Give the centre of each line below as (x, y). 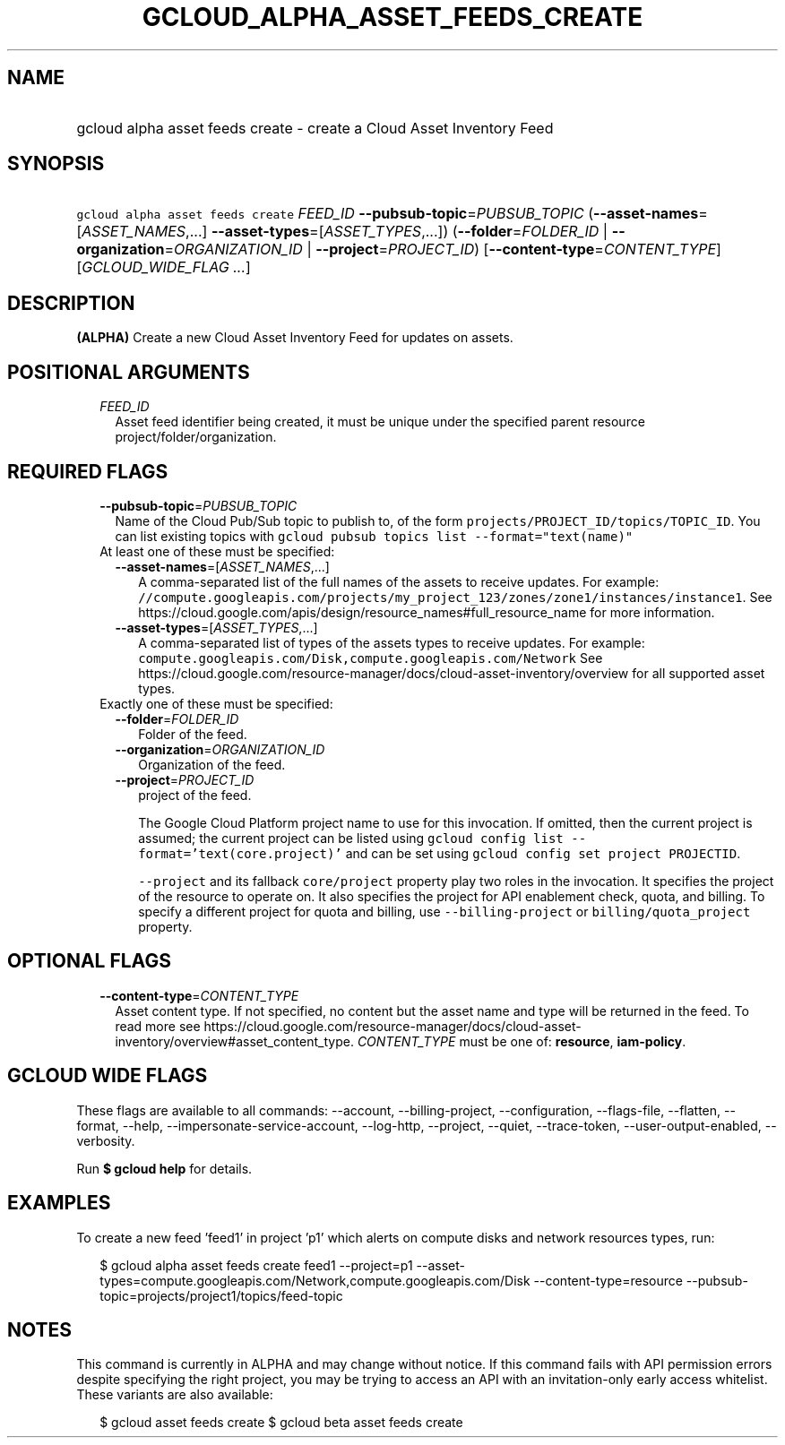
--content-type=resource (608, 1280)
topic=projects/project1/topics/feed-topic (221, 1295)
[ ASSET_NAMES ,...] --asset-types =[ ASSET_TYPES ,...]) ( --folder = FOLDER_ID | (342, 232)
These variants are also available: (175, 1395)
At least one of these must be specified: (217, 551)
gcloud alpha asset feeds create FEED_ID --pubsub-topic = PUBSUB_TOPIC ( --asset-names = (392, 214)
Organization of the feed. (212, 764)
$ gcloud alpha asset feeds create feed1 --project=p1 (256, 1265)
